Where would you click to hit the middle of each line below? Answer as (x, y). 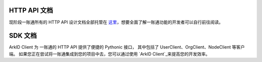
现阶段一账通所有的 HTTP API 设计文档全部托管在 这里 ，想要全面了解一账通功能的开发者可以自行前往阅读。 (116, 22)
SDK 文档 (23, 36)
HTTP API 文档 (31, 10)
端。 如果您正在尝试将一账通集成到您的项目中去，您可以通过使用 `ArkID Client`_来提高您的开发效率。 (109, 54)
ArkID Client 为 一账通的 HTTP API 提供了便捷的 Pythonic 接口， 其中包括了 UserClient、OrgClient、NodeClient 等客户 (127, 47)
